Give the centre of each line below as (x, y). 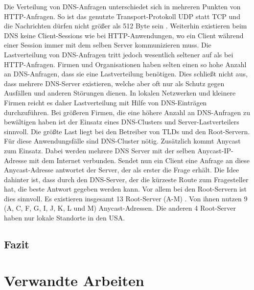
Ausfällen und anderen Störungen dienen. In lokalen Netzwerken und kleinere (120, 93)
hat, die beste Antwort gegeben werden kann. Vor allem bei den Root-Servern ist (125, 189)
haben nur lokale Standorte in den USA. (65, 218)
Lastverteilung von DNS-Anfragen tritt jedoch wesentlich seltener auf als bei (119, 54)
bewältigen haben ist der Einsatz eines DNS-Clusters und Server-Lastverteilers (122, 122)
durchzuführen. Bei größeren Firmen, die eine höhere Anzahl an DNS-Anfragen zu (127, 112)
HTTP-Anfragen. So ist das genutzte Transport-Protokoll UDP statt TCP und (122, 16)
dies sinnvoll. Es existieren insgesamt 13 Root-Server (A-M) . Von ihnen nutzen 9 (126, 198)
